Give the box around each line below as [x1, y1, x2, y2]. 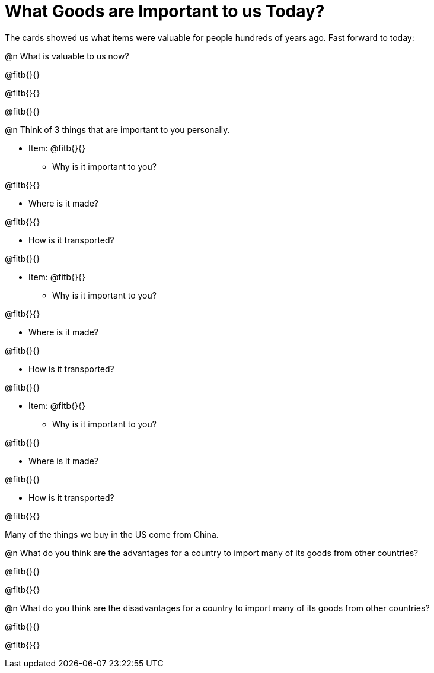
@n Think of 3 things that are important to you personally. [5, 124, 230, 135]
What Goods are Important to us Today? [5, 1, 325, 21]
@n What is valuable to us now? [5, 50, 129, 61]
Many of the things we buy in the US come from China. [5, 529, 219, 539]
